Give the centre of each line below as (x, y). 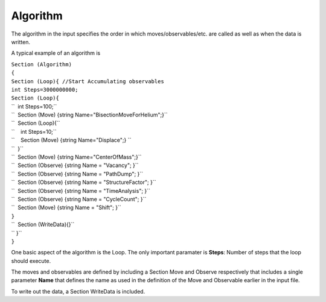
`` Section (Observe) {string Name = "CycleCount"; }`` (79, 199)
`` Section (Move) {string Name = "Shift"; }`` (66, 207)
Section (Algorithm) (42, 64)
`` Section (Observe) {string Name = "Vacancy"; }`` (75, 165)
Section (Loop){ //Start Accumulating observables (88, 81)
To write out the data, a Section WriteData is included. (78, 291)
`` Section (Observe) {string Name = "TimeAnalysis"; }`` (81, 190)
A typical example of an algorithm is (56, 53)
